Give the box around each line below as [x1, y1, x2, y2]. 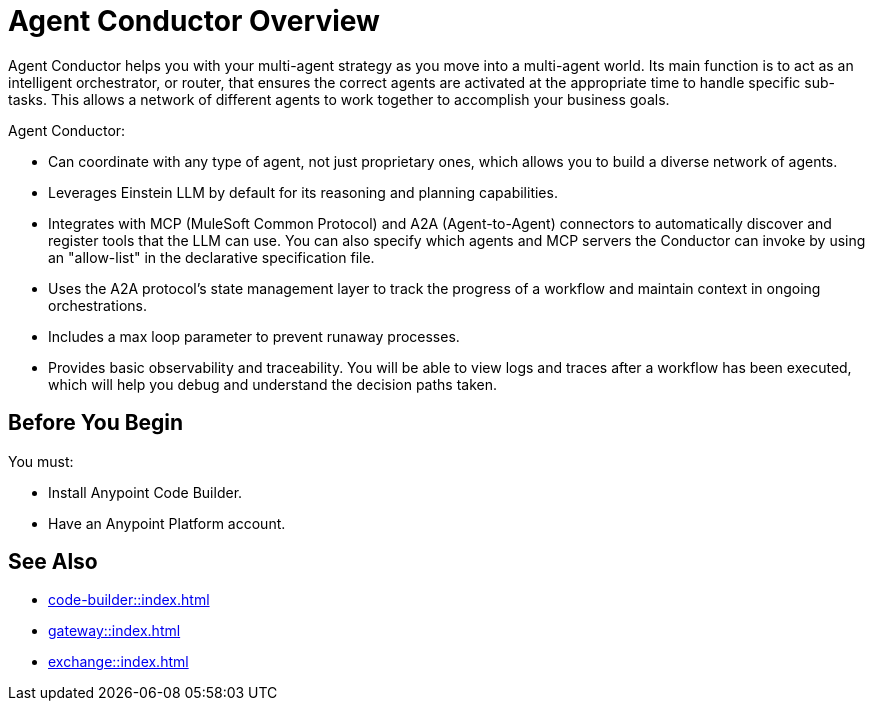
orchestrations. [48, 296, 148, 314]
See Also [8, 549, 98, 575]
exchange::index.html [48, 653, 189, 671]
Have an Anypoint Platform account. [48, 514, 286, 532]
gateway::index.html [48, 622, 181, 640]
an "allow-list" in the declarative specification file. [48, 248, 375, 266]
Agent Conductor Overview [8, 4, 380, 38]
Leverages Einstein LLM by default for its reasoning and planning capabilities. [48, 183, 558, 201]
